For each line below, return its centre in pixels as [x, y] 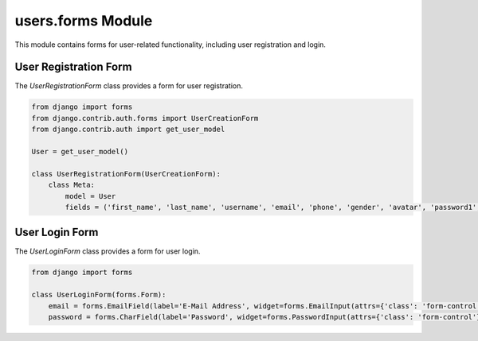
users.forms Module [84, 21]
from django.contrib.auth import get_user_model [128, 130]
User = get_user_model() [80, 151]
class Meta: [72, 185]
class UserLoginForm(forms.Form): [99, 295]
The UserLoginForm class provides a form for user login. [108, 251]
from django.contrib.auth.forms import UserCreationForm [145, 118]
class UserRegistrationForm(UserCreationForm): [126, 174]
